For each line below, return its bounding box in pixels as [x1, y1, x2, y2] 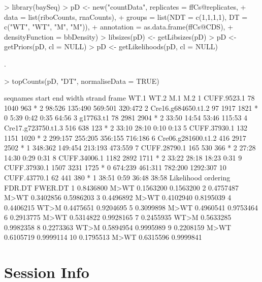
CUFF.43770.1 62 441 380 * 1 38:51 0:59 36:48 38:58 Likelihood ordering [4, 172, 231, 182]
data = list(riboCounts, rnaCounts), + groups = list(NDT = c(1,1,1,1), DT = [4, 11, 248, 22]
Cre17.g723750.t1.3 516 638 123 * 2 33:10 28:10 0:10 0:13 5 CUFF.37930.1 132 [4, 122, 248, 133]
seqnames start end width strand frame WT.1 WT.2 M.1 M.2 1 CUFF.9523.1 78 [4, 92, 255, 103]
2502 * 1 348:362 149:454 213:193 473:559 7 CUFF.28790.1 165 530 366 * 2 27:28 [4, 142, 256, 153]
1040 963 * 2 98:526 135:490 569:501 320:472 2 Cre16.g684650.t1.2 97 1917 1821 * [4, 102, 258, 113]
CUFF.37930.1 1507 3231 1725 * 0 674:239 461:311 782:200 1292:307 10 [4, 162, 226, 173]
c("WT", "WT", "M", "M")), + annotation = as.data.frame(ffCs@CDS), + [4, 21, 234, 32]
